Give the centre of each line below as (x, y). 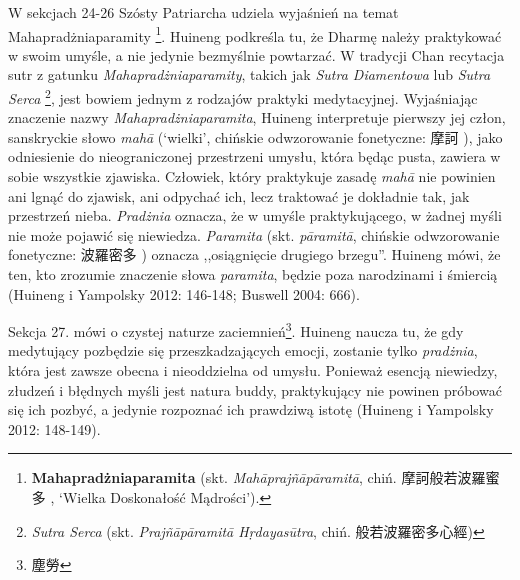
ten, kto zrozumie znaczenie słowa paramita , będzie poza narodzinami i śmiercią (253, 274)
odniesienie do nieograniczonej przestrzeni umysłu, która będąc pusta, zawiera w (254, 156)
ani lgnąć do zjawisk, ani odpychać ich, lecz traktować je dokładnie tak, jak (239, 195)
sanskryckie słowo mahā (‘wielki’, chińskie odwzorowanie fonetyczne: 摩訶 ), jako (255, 136)
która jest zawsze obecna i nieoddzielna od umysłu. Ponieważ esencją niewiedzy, (253, 370)
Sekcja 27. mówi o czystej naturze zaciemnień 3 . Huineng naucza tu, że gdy (236, 329)
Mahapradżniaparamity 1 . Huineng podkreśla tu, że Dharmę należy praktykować (255, 34)
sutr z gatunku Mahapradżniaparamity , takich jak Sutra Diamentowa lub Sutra (249, 74)
